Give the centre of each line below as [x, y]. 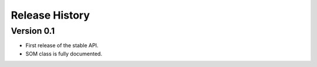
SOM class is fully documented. [64, 54]
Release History [50, 15]
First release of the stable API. [62, 45]
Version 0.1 [33, 31]
